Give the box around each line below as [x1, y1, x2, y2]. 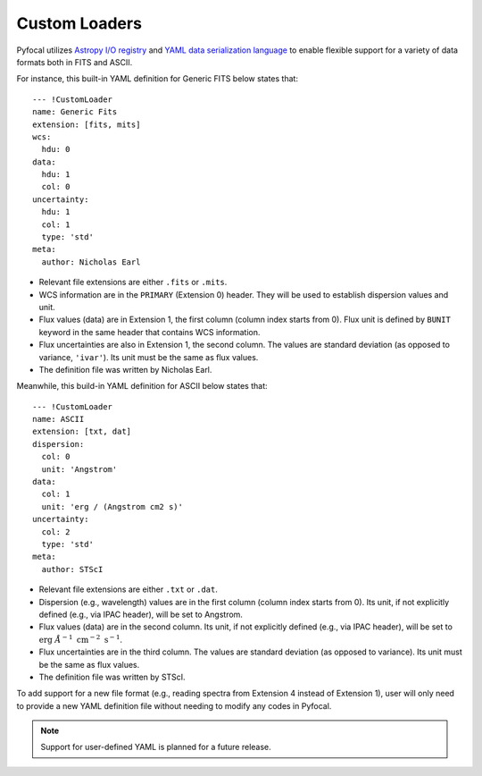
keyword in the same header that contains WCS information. [38, 326, 261, 337]
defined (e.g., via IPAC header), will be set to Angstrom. [38, 609, 243, 620]
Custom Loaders [16, 13, 143, 33]
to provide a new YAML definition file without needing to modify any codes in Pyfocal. [16, 700, 332, 711]
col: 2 [41, 527, 71, 536]
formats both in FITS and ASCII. [16, 56, 133, 67]
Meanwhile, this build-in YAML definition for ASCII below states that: [16, 381, 268, 392]
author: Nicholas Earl [41, 257, 141, 267]
